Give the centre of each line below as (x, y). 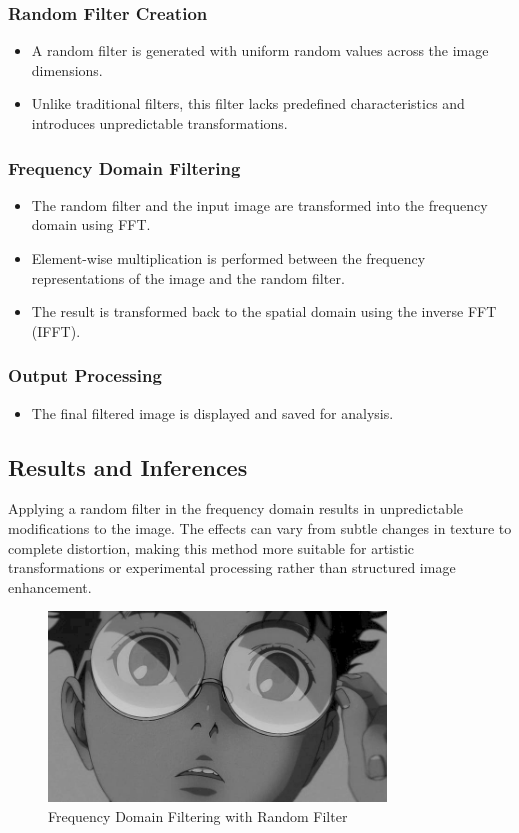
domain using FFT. (91, 224)
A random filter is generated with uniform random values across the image (260, 50)
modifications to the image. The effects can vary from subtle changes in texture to (260, 527)
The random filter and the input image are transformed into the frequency (259, 204)
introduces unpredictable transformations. (159, 123)
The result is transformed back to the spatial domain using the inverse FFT (264, 311)
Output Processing (85, 375)
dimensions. (67, 69)
